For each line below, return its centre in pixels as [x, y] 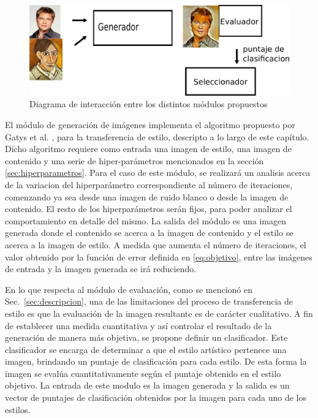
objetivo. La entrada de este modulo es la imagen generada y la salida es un [147, 385]
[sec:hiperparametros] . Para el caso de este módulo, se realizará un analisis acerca [158, 173]
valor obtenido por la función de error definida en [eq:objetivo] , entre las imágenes [159, 256]
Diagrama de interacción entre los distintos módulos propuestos [149, 104]
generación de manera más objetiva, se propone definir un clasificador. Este [146, 337]
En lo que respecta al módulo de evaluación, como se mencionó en [129, 289]
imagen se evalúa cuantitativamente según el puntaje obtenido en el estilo [143, 373]
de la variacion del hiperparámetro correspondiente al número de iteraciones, [149, 184]
